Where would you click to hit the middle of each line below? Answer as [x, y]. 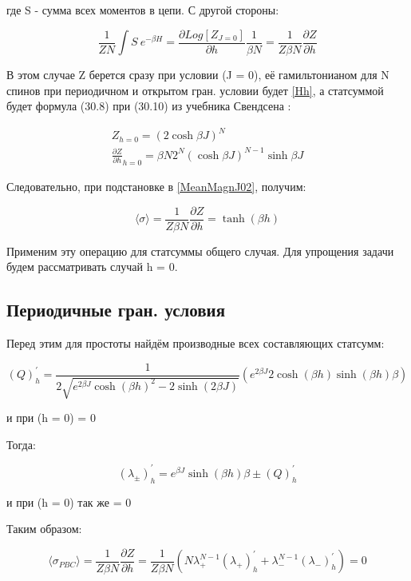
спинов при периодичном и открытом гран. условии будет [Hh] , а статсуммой [195, 90]
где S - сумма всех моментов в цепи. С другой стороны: [143, 10]
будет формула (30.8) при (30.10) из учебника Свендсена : [149, 106]
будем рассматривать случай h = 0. [92, 267]
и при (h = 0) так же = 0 [69, 501]
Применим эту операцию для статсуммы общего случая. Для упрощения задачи [200, 251]
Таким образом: [44, 529]
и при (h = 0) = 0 [51, 418]
